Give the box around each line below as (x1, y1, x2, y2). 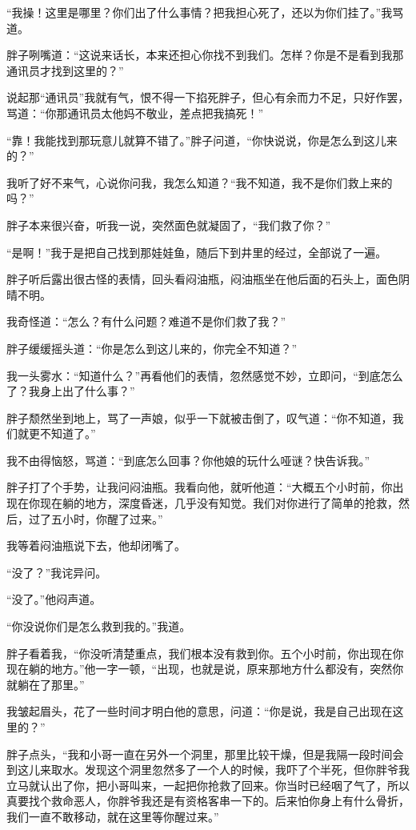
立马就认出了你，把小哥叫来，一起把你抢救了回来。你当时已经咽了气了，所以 (6, 776, 410, 793)
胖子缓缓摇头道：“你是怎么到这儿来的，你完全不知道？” (6, 339, 298, 356)
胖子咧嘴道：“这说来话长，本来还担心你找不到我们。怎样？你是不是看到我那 (6, 46, 404, 63)
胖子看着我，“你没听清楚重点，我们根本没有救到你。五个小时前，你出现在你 (6, 644, 404, 661)
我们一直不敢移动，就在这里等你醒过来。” (6, 808, 219, 824)
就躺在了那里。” (6, 676, 85, 692)
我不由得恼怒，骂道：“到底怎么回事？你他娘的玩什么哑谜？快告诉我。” (6, 451, 370, 468)
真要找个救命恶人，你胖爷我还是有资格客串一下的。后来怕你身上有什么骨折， (6, 792, 410, 809)
